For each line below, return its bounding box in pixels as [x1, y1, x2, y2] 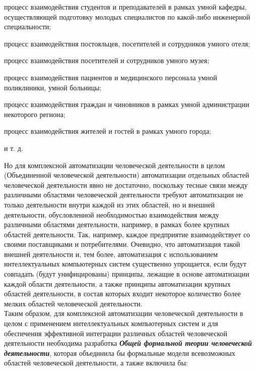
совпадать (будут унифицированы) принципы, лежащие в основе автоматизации [4, 269, 249, 279]
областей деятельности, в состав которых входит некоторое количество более [4, 288, 241, 299]
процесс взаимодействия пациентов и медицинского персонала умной [4, 72, 217, 82]
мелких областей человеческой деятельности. [4, 298, 143, 308]
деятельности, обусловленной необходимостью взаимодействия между [4, 209, 219, 220]
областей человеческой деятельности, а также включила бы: [4, 357, 188, 368]
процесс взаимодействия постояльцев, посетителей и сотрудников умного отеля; [4, 38, 250, 48]
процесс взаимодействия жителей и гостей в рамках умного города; [4, 126, 212, 136]
